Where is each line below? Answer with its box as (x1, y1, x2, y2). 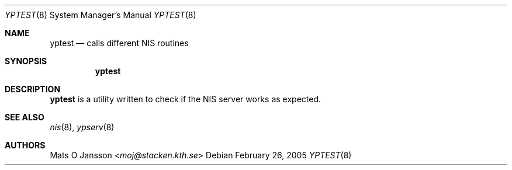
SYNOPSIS (5, 56, 47, 66)
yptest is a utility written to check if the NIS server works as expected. (50, 94, 321, 104)
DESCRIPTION (5, 84, 61, 94)
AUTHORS (5, 140, 46, 150)
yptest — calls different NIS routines (50, 38, 189, 48)
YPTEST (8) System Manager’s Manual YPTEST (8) (5, 10, 196, 20)
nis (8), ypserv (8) (50, 122, 115, 132)
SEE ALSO (5, 112, 44, 122)
